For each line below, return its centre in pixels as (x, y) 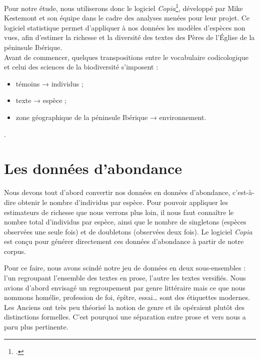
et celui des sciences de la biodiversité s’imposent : (81, 67)
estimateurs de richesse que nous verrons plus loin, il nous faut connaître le (119, 212)
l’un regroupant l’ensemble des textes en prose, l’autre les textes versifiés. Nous (125, 278)
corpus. (15, 251)
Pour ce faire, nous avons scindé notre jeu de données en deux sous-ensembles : (125, 268)
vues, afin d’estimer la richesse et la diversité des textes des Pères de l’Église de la (129, 37)
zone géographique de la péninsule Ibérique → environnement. (111, 117)
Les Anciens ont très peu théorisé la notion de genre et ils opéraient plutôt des (124, 307)
